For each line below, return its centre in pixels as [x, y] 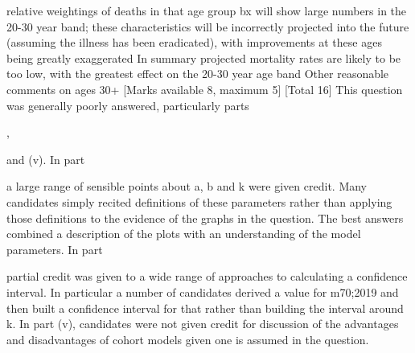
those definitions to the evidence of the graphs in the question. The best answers [205, 218]
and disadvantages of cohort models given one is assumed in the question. [188, 339]
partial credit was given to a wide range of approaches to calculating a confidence [207, 276]
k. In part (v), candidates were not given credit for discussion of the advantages [203, 324]
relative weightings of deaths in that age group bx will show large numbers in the [207, 10]
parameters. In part [55, 249]
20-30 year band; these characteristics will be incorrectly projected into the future [208, 26]
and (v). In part [46, 159]
